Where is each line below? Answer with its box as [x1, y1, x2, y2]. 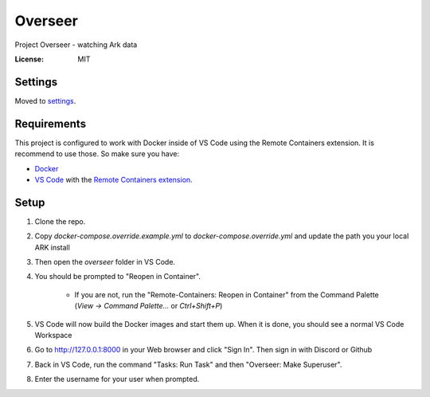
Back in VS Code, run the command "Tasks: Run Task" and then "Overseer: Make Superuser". [34, 360, 342, 369]
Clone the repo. [34, 216, 86, 226]
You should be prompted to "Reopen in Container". [34, 272, 201, 281]
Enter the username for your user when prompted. [34, 375, 200, 384]
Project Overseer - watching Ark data [14, 40, 138, 49]
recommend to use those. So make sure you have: [14, 149, 180, 159]
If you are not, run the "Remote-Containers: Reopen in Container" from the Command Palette [74, 289, 380, 299]
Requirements [14, 116, 87, 131]
